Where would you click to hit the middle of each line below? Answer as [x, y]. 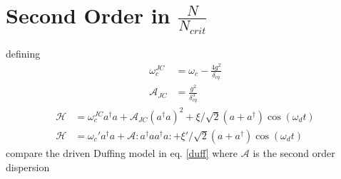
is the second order [294, 152]
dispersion [28, 167]
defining [23, 54]
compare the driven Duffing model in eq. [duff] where [122, 152]
